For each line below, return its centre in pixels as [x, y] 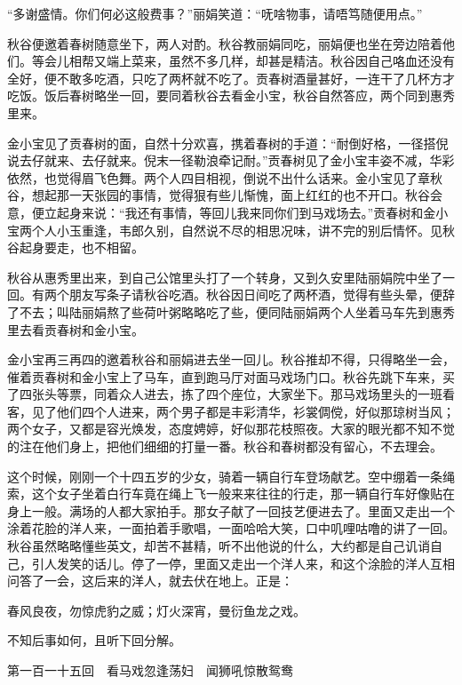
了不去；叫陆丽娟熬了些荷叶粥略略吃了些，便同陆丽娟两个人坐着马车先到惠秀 [231, 311]
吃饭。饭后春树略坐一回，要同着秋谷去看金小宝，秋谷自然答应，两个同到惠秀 [231, 96]
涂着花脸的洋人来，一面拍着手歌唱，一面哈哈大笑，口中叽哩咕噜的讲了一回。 [231, 528]
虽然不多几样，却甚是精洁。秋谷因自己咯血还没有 [311, 61]
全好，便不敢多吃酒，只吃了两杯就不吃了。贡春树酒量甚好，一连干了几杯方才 [231, 78]
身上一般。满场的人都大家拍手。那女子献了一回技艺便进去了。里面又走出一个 [231, 510]
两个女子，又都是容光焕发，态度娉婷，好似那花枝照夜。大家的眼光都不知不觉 [231, 429]
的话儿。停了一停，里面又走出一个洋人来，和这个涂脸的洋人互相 [268, 563]
